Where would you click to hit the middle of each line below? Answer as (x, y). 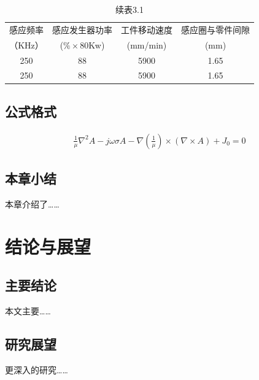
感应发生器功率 (82, 29)
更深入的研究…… (37, 369)
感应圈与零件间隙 (215, 29)
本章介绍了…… (32, 204)
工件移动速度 (147, 29)
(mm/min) (147, 45)
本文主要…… (28, 311)
